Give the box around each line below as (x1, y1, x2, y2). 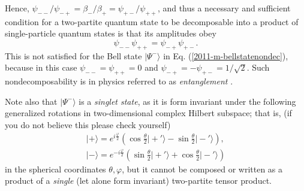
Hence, (5, 2, 29, 14)
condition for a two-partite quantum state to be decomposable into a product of (5, 15, 299, 28)
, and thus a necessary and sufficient (157, 2, 291, 14)
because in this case (5, 61, 77, 74)
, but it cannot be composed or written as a (122, 162, 283, 175)
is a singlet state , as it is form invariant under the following (79, 95, 296, 107)
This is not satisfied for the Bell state (5, 49, 142, 62)
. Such (246, 61, 270, 74)
